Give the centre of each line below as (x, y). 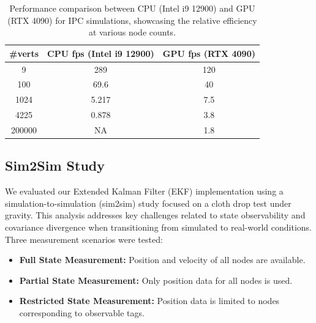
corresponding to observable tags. (82, 313)
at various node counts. (132, 32)
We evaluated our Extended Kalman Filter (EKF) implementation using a (144, 191)
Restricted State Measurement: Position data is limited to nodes (149, 301)
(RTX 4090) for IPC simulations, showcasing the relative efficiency (132, 20)
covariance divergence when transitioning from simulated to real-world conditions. (158, 227)
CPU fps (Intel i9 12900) (101, 53)
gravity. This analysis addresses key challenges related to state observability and (155, 215)
